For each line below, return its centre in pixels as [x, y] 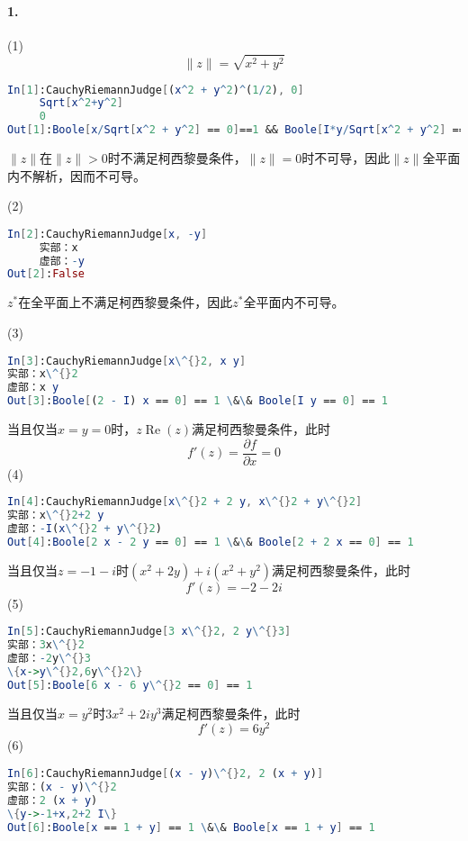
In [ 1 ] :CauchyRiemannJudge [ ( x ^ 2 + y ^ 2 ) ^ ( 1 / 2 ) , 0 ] [156, 90]
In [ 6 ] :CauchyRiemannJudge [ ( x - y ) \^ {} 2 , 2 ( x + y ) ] [166, 774]
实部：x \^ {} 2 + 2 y [56, 515]
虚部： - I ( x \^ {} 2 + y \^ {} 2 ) [85, 529]
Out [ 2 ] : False [46, 274]
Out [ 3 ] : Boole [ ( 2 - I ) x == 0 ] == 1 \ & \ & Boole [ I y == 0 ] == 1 [198, 401]
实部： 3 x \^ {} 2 [46, 645]
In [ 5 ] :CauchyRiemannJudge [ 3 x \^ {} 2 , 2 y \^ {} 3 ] [149, 632]
